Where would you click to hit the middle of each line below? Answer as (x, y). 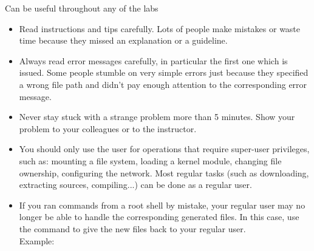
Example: (37, 240)
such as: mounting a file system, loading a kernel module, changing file (150, 160)
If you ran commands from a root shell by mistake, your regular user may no (162, 205)
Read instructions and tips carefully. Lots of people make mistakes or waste (160, 28)
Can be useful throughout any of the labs (82, 8)
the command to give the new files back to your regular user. (132, 228)
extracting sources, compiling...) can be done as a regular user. (135, 185)
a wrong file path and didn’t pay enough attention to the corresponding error (163, 84)
